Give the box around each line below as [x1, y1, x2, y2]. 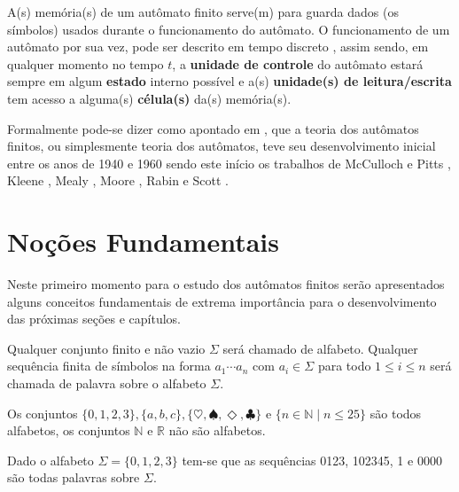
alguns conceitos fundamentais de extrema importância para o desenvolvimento [7, 292, 437, 310]
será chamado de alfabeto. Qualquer [222, 339, 418, 357]
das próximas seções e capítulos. [7, 309, 181, 328]
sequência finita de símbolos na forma [7, 356, 211, 375]
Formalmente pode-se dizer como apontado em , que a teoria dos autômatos [7, 119, 419, 137]
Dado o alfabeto [7, 450, 94, 469]
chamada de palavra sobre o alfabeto [7, 374, 206, 393]
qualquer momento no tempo [7, 54, 164, 73]
